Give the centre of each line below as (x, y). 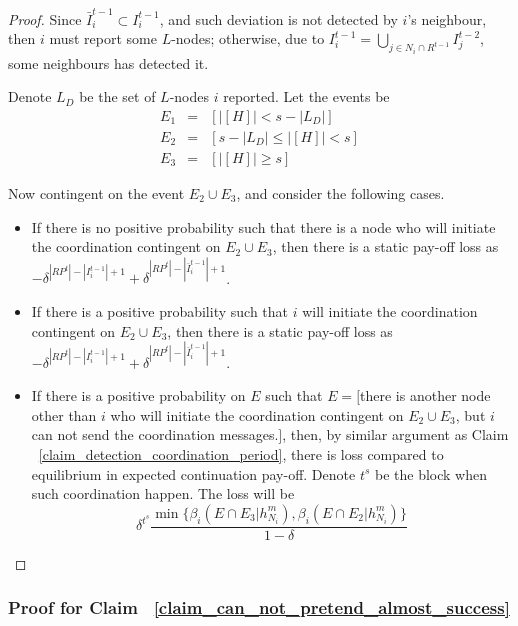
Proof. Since (45, 18)
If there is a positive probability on (138, 395)
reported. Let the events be (306, 96)
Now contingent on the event (96, 193)
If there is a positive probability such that (160, 310)
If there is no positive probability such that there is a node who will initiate (263, 226)
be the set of (117, 96)
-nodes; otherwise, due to (248, 38)
